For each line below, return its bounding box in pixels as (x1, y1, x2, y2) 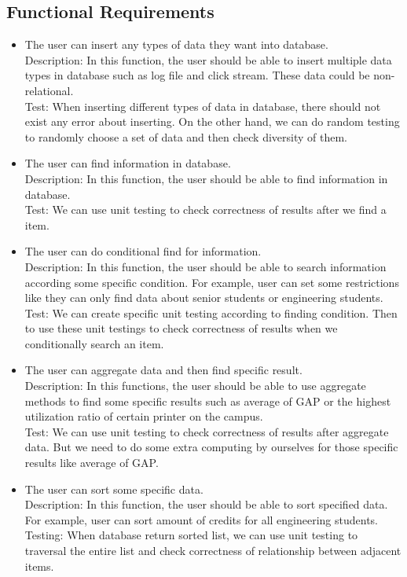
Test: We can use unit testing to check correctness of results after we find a (24, 201, 387, 218)
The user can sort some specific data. (24, 480, 203, 497)
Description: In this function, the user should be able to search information (24, 258, 387, 274)
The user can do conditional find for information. (24, 243, 262, 259)
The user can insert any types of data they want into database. (24, 36, 328, 53)
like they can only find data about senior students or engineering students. (24, 289, 383, 306)
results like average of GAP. (24, 454, 159, 471)
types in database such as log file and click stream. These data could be (24, 67, 370, 83)
